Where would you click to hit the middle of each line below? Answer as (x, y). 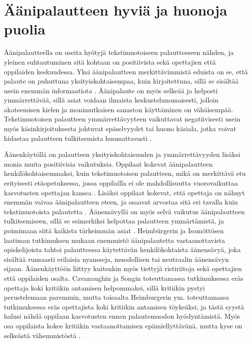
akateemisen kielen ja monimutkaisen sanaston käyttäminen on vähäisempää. (119, 109)
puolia (25, 29)
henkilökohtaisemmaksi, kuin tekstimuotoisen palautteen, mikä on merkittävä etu (125, 173)
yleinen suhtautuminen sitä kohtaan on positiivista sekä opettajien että (110, 61)
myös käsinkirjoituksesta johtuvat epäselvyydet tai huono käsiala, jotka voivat (120, 128)
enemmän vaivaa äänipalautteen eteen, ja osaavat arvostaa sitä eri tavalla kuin (121, 202)
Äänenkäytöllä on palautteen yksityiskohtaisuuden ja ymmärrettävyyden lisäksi (122, 154)
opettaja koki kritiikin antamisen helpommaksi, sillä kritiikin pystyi (104, 287)
